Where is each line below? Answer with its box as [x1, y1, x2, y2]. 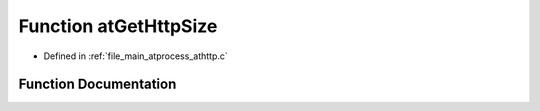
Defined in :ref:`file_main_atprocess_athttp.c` [43, 50, 229, 62]
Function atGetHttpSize [18, 15, 218, 37]
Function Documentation [18, 76, 177, 93]
